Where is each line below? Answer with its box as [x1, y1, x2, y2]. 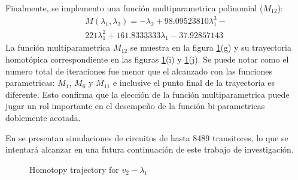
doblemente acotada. [5, 111, 81, 124]
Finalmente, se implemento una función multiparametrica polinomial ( [5, 2, 263, 14]
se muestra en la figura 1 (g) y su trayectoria [130, 41, 291, 54]
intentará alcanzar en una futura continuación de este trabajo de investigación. [5, 143, 294, 156]
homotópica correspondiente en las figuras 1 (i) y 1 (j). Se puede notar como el [5, 53, 289, 66]
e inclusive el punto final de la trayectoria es [112, 76, 275, 89]
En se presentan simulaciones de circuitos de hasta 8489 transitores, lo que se [5, 131, 288, 144]
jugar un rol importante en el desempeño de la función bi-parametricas [5, 100, 265, 112]
